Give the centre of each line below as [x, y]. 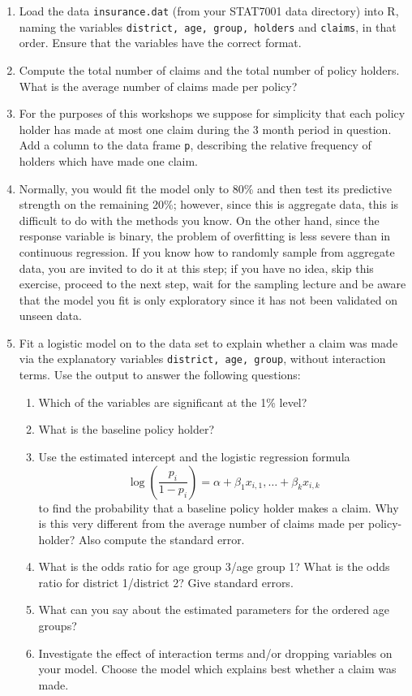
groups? [58, 626]
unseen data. [50, 316]
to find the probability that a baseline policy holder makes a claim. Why [219, 507]
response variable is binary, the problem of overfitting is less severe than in [205, 236]
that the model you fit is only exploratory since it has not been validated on [208, 299]
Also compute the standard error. [162, 539]
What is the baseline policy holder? [127, 429]
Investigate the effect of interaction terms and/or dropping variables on [215, 653]
